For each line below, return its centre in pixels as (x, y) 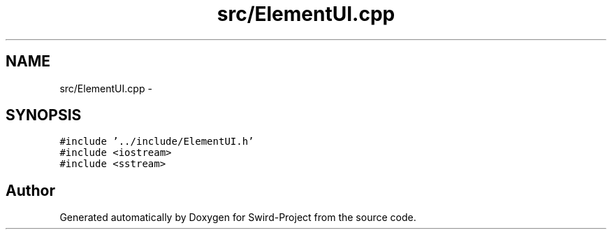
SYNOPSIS (44, 115)
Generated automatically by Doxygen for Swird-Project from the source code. (238, 218)
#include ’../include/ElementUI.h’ (157, 142)
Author (30, 190)
